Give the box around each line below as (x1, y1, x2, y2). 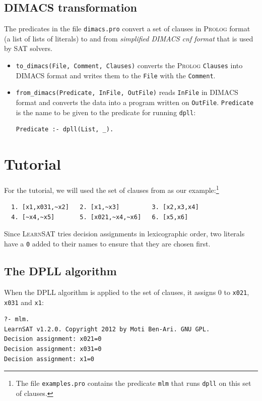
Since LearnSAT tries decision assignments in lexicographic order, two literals (4, 228, 245, 239)
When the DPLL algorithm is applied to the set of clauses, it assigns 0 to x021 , (4, 286, 249, 297)
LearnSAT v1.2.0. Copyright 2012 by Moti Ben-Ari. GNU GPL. (4, 325, 210, 333)
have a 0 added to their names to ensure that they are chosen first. (4, 238, 211, 249)
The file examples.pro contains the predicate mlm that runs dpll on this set (16, 378, 251, 388)
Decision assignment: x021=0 (4, 335, 102, 343)
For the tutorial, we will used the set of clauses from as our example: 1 (4, 183, 219, 195)
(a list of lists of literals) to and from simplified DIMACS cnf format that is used (4, 33, 253, 43)
